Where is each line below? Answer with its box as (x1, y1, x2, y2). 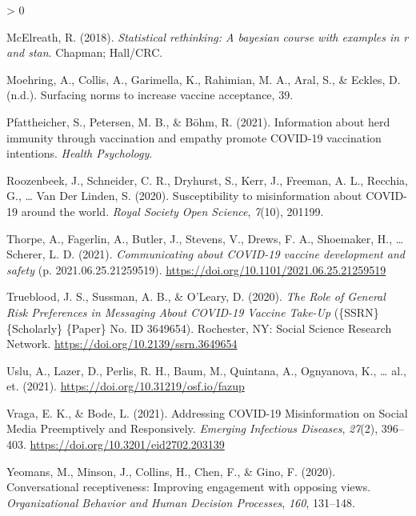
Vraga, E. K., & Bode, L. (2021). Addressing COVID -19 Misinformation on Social (6, 404, 408, 421)
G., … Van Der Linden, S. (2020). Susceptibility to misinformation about (6, 187, 362, 204)
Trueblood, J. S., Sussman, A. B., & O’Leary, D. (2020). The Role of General (6, 288, 386, 305)
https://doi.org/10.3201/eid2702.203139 (30, 436, 225, 453)
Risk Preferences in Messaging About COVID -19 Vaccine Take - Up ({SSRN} (6, 303, 379, 320)
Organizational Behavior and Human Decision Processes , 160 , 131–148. (6, 494, 355, 510)
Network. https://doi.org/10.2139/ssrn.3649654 (6, 335, 238, 352)
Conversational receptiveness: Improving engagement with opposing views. (6, 478, 371, 495)
